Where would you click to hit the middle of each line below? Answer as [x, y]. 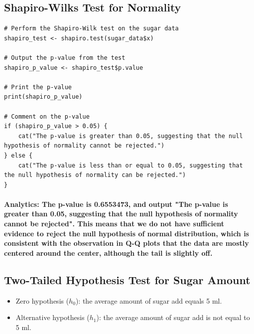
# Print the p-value [38, 87]
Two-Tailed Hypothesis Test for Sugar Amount [127, 279]
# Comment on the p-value [47, 116]
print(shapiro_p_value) [43, 97]
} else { [18, 155]
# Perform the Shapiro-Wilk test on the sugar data [91, 29]
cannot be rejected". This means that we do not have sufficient [114, 224]
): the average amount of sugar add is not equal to [173, 317]
